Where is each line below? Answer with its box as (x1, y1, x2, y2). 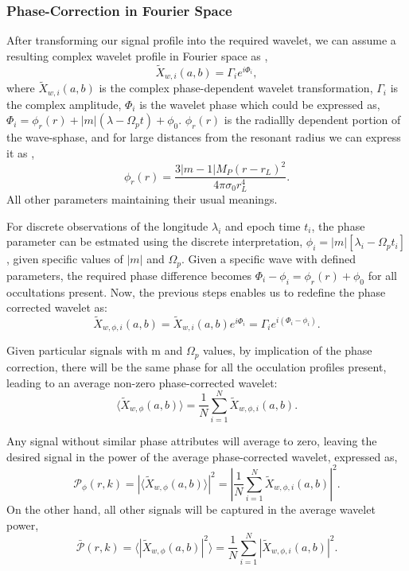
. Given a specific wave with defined (181, 251, 356, 267)
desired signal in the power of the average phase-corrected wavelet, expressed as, (6, 448, 398, 464)
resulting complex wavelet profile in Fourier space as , (6, 47, 268, 64)
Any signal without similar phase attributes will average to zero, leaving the (6, 433, 377, 449)
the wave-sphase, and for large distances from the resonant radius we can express (6, 129, 401, 146)
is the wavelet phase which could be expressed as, (139, 95, 380, 112)
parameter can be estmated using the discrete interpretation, (6, 233, 303, 250)
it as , (6, 144, 35, 161)
